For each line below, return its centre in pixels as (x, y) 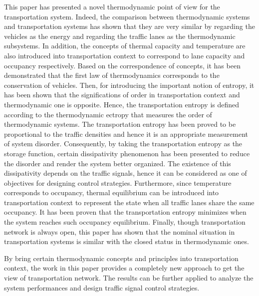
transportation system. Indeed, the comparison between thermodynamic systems (127, 16)
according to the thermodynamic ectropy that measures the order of (108, 114)
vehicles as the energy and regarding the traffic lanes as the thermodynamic (120, 36)
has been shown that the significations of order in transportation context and (122, 95)
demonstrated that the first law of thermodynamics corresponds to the (112, 75)
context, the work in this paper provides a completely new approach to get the (124, 268)
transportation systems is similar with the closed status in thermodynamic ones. (127, 241)
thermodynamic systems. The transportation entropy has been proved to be (120, 124)
